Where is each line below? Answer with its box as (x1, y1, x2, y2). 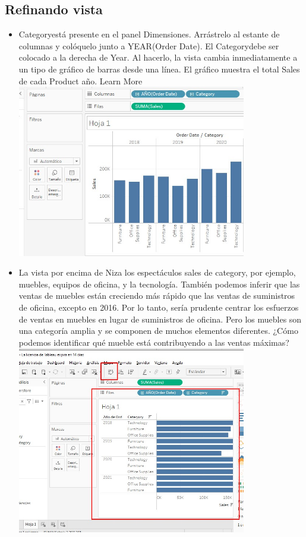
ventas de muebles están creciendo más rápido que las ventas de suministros (18, 289, 295, 302)
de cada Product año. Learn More (18, 74, 143, 87)
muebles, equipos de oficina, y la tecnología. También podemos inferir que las (18, 277, 300, 290)
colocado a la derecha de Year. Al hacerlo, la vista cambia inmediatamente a (18, 51, 298, 64)
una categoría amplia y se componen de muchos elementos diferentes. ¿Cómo (18, 324, 298, 337)
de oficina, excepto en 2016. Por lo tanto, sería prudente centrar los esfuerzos (18, 301, 299, 313)
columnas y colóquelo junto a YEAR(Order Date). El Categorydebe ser (18, 39, 279, 52)
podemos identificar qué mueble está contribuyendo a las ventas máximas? (18, 336, 289, 348)
